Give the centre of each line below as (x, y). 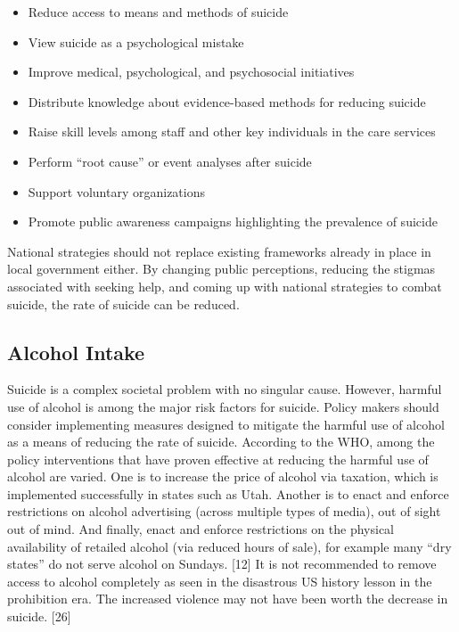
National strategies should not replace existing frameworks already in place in (219, 251)
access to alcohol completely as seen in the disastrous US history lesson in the (220, 581)
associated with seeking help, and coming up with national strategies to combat (225, 286)
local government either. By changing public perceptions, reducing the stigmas (221, 269)
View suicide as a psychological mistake (136, 41)
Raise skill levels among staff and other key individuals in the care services (232, 131)
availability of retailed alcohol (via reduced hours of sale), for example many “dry (229, 546)
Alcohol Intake (76, 352)
